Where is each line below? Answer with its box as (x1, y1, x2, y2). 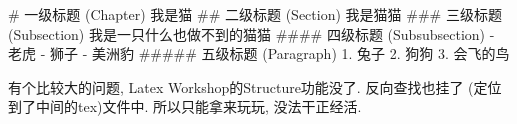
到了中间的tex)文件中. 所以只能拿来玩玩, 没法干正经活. (8, 96, 362, 117)
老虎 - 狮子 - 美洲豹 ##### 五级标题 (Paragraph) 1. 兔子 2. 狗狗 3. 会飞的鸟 (8, 43, 510, 64)
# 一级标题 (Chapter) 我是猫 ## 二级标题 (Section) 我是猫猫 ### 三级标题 (8, 4, 502, 24)
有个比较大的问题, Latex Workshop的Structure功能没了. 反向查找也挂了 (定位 (8, 76, 502, 97)
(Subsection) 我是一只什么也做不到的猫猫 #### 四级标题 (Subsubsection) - (8, 23, 495, 44)
